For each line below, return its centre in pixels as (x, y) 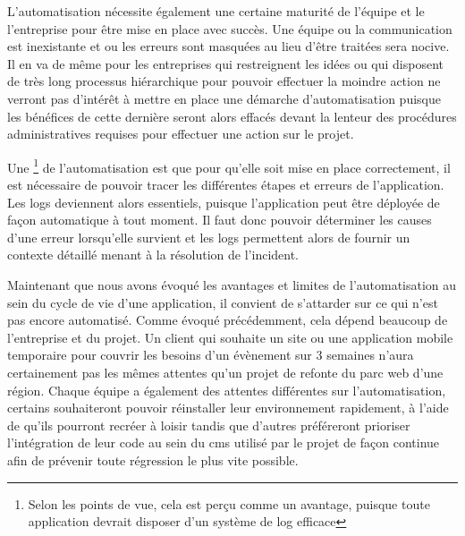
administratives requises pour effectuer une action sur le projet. (181, 134)
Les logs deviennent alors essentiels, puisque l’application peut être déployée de (224, 202)
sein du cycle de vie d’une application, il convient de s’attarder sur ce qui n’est (223, 302)
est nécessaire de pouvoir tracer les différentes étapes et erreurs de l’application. (226, 184)
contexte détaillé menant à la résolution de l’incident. (153, 255)
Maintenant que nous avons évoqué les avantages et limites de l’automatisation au (232, 284)
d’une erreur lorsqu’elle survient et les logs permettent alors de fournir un (209, 237)
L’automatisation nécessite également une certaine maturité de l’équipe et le (216, 11)
